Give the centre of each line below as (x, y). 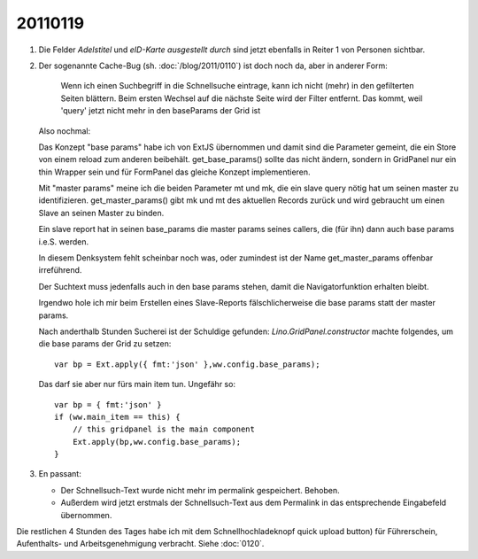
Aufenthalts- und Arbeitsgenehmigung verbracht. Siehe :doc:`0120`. (140, 544)
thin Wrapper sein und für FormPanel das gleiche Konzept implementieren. (174, 172)
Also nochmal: (65, 131)
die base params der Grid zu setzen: (105, 344)
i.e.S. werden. (64, 241)
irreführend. (60, 270)
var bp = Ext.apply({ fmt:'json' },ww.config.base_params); (187, 364)
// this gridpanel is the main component (164, 429)
